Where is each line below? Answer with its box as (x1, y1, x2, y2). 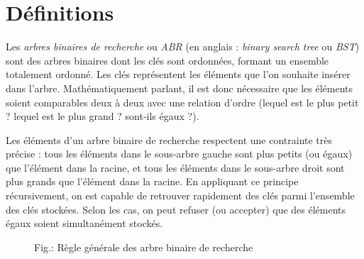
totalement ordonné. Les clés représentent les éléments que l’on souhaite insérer (6, 67, 351, 82)
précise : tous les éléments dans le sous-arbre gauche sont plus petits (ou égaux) (6, 146, 353, 161)
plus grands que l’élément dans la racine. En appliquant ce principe (6, 174, 299, 189)
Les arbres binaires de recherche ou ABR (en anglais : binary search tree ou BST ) (6, 39, 360, 54)
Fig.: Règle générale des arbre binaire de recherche (34, 239, 253, 254)
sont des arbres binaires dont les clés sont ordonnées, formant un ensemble (6, 53, 329, 67)
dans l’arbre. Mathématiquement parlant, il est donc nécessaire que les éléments (6, 80, 353, 95)
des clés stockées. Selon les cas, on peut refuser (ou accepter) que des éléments (6, 202, 346, 216)
